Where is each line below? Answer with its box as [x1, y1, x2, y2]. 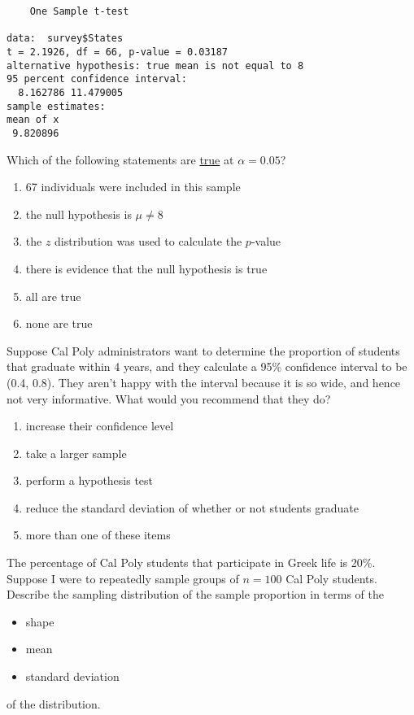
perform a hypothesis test [25, 472, 154, 489]
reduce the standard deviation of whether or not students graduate [25, 499, 359, 516]
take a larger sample [25, 444, 127, 461]
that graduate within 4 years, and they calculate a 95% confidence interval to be [7, 358, 407, 375]
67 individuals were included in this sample [25, 178, 241, 195]
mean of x [7, 114, 59, 126]
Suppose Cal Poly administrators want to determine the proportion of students [7, 342, 400, 359]
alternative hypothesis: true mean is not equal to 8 [7, 59, 304, 72]
